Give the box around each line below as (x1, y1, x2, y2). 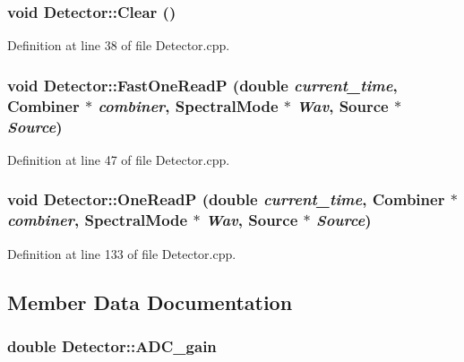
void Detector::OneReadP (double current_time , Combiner (7, 188, 445, 211)
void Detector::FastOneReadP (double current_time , (7, 73, 398, 96)
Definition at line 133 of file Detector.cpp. (7, 244, 236, 263)
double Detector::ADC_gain (7, 334, 217, 357)
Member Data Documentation (7, 288, 293, 315)
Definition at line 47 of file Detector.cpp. (7, 150, 230, 168)
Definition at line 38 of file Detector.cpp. (7, 36, 230, 55)
